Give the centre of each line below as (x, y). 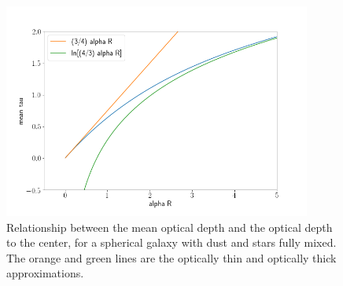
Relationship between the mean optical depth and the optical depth (170, 227)
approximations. (45, 273)
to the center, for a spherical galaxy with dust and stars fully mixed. (171, 242)
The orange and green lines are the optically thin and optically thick (171, 257)
